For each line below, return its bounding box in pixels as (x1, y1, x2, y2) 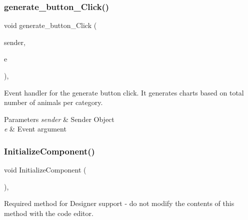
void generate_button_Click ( (4, 20, 97, 30)
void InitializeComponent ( (4, 164, 86, 175)
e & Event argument (4, 123, 66, 134)
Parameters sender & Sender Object (4, 113, 114, 124)
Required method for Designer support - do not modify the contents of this (4, 198, 234, 208)
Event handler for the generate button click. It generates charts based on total (4, 87, 244, 97)
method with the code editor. (4, 207, 93, 218)
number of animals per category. (4, 97, 103, 107)
